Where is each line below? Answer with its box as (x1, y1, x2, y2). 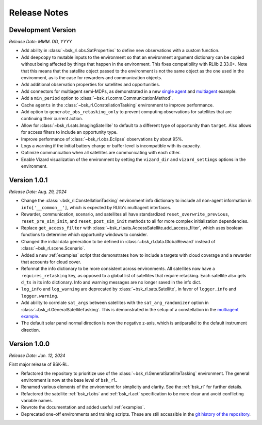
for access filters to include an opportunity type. (21, 129, 118, 135)
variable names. (21, 398, 53, 404)
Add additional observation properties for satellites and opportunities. (21, 82, 160, 88)
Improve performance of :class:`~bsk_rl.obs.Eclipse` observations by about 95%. (21, 136, 183, 142)
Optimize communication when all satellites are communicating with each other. (21, 150, 181, 156)
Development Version (9, 26, 76, 34)
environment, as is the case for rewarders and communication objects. (21, 75, 163, 81)
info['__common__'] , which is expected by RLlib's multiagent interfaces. (21, 204, 172, 210)
